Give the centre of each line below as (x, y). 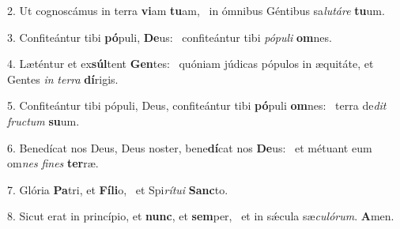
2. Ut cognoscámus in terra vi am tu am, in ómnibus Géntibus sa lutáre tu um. (196, 10)
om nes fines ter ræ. (53, 163)
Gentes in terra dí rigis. (63, 79)
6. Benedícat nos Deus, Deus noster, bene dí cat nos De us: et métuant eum (190, 147)
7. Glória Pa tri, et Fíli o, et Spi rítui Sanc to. (118, 189)
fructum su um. (43, 120)
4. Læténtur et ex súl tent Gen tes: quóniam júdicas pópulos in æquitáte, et (191, 64)
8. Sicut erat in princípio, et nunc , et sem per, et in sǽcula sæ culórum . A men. (201, 216)
